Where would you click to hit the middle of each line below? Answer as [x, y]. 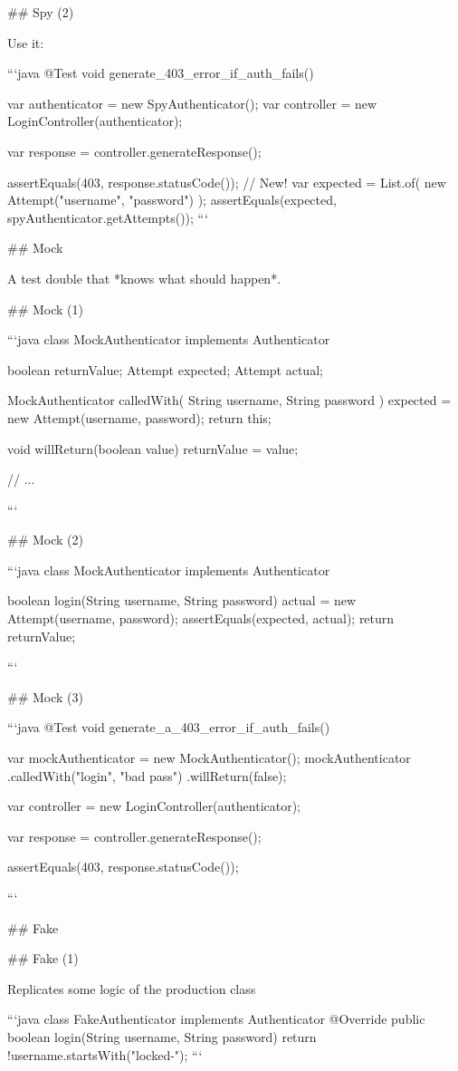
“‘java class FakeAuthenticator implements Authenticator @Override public [216, 1019]
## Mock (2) [45, 540]
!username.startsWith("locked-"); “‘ [105, 1054]
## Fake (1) [43, 958]
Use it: [26, 42]
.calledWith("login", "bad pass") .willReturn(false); [147, 775]
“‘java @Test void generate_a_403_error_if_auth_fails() [169, 727]
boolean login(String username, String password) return [162, 1036]
